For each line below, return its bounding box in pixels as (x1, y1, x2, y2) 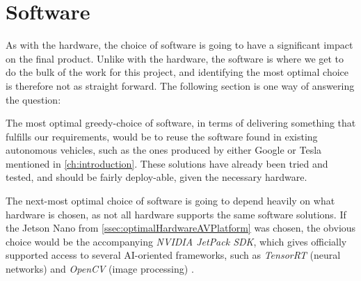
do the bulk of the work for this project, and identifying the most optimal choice (6, 65, 349, 79)
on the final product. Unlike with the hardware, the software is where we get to (6, 51, 344, 65)
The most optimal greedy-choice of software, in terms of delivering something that (6, 115, 356, 130)
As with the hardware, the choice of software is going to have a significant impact (6, 38, 353, 52)
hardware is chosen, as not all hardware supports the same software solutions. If (6, 207, 346, 221)
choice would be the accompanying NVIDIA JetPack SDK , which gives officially (6, 234, 347, 248)
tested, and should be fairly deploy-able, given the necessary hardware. (6, 170, 307, 184)
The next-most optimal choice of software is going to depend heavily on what (6, 193, 335, 208)
